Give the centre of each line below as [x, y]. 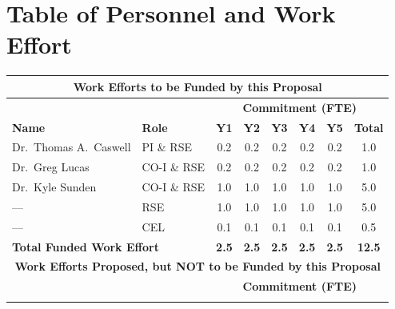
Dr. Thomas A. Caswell [72, 147]
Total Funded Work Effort [86, 246]
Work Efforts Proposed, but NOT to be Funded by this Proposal [198, 266]
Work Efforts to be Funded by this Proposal [197, 86]
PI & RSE [167, 147]
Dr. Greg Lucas [51, 167]
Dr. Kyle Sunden [54, 187]
